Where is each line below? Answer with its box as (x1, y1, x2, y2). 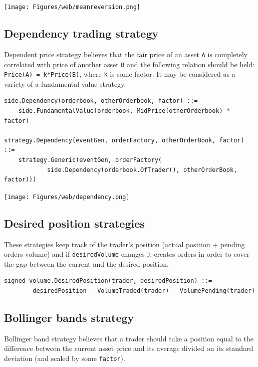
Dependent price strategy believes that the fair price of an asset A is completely (4, 49, 248, 59)
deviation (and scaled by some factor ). (4, 353, 125, 363)
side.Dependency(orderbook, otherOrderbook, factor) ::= (4, 97, 198, 105)
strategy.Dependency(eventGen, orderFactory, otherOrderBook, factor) (4, 136, 244, 144)
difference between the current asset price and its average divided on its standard (4, 343, 253, 353)
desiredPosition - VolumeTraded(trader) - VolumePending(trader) (33, 287, 255, 295)
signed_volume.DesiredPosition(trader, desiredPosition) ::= (4, 277, 212, 285)
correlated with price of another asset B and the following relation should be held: (4, 59, 254, 69)
